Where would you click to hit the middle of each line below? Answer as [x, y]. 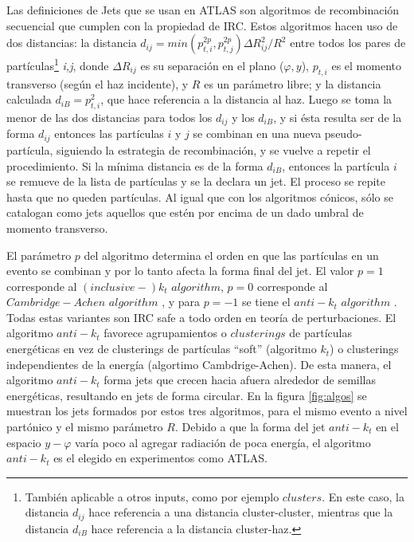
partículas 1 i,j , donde [58, 64]
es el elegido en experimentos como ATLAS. [160, 458]
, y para [181, 302]
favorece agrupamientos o [165, 333]
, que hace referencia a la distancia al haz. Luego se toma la [246, 99]
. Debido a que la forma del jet [250, 427]
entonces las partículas [109, 134]
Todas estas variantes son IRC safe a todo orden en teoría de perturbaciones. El [201, 317]
